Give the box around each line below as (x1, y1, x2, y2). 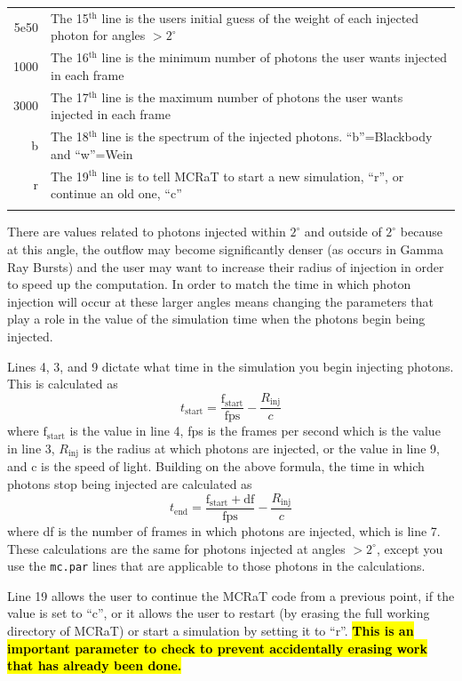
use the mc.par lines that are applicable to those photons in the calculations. (7, 557, 426, 575)
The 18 (51, 127, 89, 146)
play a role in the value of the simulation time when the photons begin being (7, 309, 426, 328)
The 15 (51, 8, 89, 27)
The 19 (51, 166, 89, 185)
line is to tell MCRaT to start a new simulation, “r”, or (101, 166, 404, 185)
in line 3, (7, 438, 55, 457)
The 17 (51, 87, 89, 106)
